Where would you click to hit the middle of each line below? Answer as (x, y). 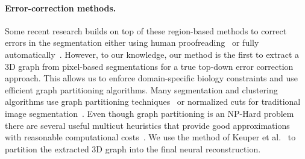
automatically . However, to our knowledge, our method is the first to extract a (152, 54)
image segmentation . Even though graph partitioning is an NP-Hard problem (149, 113)
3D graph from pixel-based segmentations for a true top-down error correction (149, 66)
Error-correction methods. (61, 8)
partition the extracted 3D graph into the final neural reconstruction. (133, 148)
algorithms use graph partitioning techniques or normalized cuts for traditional (153, 101)
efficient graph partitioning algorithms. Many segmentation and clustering (141, 89)
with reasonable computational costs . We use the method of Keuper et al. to (150, 137)
